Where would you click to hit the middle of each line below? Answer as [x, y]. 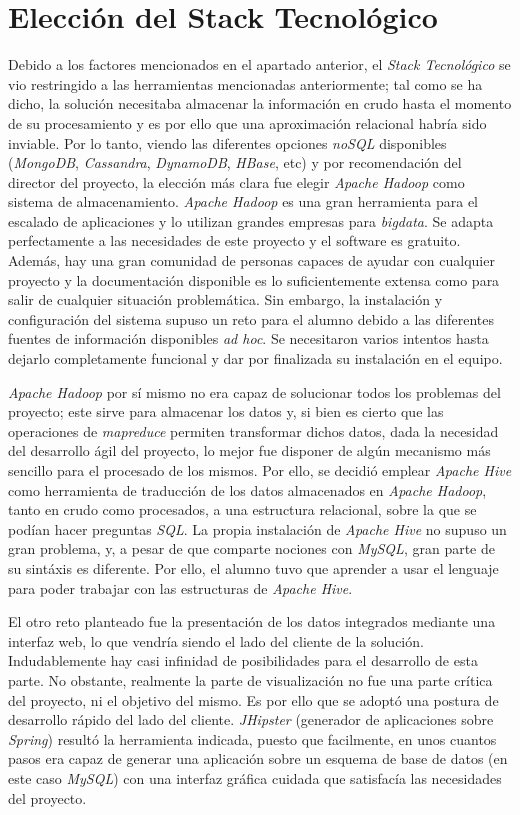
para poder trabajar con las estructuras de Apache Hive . [180, 587]
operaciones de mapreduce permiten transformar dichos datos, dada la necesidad [253, 430]
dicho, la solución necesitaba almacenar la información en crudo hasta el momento [260, 103]
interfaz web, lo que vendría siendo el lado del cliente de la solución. [216, 640]
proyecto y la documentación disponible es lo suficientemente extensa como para [254, 279]
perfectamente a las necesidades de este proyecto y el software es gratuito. [234, 240]
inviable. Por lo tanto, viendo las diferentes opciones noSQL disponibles [227, 142]
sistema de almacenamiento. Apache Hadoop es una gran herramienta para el [243, 201]
